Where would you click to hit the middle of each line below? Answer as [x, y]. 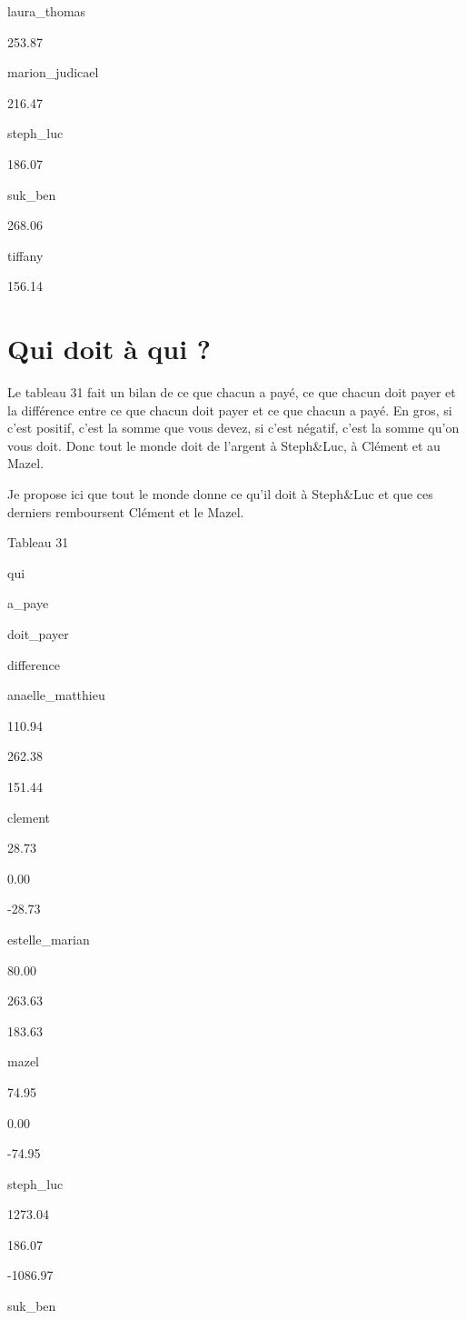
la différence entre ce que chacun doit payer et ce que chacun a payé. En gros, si [230, 410]
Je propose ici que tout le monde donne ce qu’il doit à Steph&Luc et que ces [220, 494]
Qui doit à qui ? [109, 349]
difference [34, 664]
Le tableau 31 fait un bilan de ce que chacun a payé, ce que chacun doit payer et [232, 392]
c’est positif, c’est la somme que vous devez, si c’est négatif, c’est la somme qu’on [233, 428]
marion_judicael [53, 72]
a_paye [28, 603]
